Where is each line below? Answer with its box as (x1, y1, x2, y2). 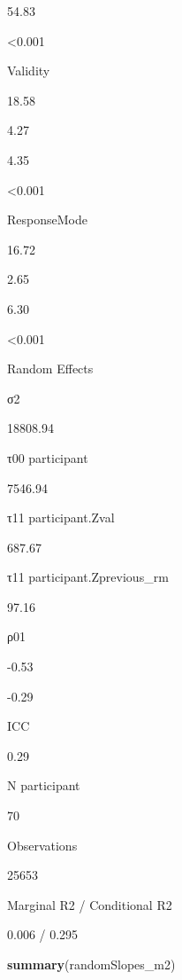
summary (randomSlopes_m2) (7, 955, 176, 973)
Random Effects (7, 359, 94, 378)
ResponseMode (7, 210, 87, 229)
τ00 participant (7, 448, 88, 466)
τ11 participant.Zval (7, 508, 115, 527)
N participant (7, 776, 80, 795)
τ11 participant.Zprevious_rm (7, 568, 169, 586)
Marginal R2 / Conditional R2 (7, 895, 172, 913)
